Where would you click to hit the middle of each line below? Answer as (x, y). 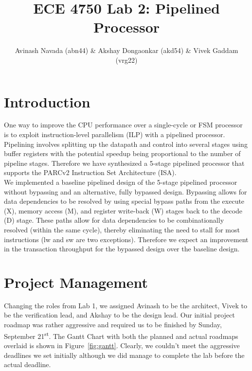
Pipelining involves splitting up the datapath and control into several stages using (126, 144)
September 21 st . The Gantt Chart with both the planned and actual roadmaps (121, 335)
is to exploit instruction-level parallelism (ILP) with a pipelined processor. (115, 134)
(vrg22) (126, 60)
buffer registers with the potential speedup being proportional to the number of (122, 153)
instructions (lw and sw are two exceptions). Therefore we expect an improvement (126, 239)
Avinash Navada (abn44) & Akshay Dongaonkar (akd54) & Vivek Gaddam (126, 50)
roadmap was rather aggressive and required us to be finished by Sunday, (113, 325)
